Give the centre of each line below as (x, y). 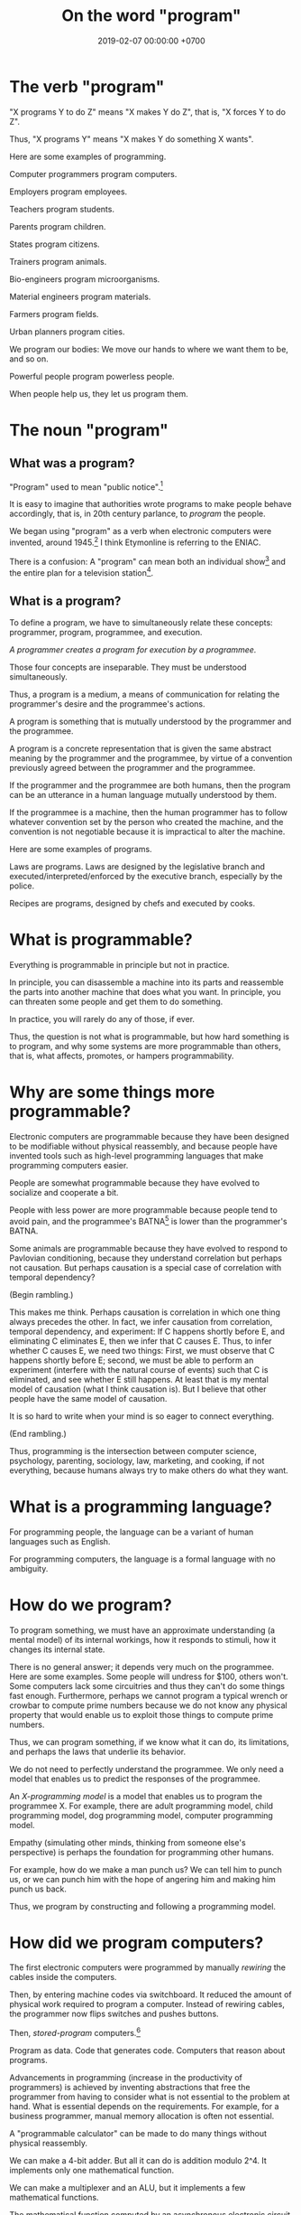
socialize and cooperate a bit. (64, 1192)
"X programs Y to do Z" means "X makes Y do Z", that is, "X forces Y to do (148, 112)
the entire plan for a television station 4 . (82, 572)
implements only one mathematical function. (91, 2171)
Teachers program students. (62, 209)
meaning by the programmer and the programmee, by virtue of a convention (151, 758)
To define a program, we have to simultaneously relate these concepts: (141, 623)
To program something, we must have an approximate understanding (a (142, 1630)
